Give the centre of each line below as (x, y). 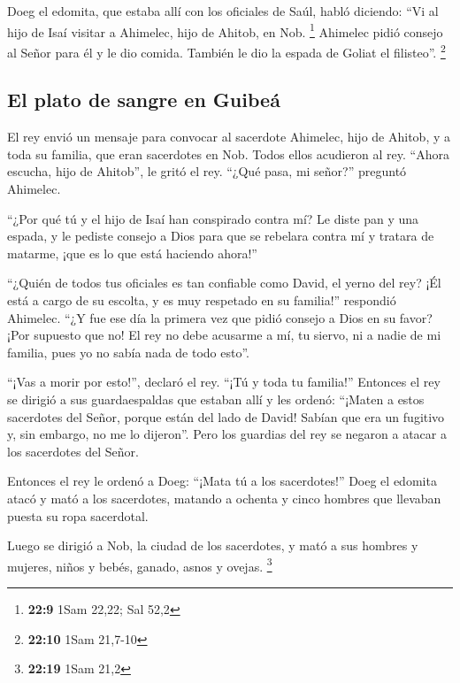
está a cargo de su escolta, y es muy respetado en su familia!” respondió (202, 300)
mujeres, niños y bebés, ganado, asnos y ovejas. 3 (140, 564)
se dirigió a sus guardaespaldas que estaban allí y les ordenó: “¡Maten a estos (216, 399)
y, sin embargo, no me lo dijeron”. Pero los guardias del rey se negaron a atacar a (227, 434)
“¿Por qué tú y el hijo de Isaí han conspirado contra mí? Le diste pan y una (213, 218)
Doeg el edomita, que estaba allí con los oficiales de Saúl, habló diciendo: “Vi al (223, 11)
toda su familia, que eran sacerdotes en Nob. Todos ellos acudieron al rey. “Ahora (228, 153)
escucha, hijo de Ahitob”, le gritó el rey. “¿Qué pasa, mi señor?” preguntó (207, 171)
